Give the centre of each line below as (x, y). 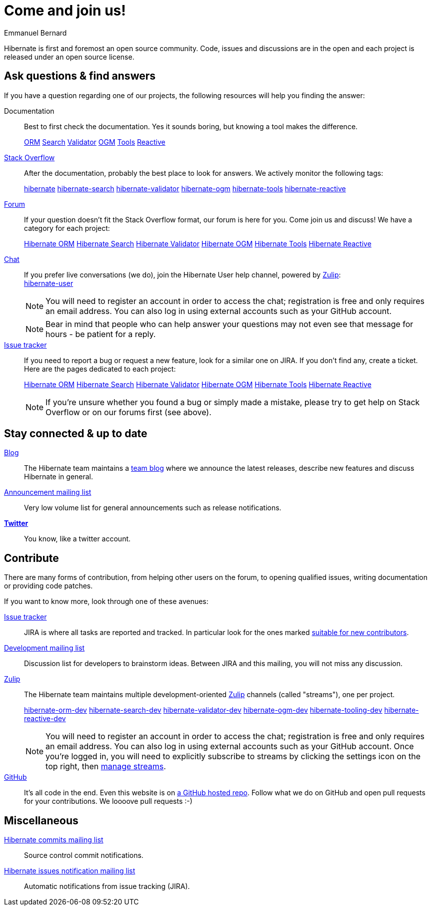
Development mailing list (44, 648)
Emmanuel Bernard (35, 33)
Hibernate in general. (59, 477)
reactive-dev (45, 719)
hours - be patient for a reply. (101, 334)
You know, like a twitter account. (77, 539)
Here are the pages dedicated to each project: (100, 369)
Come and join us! (65, 11)
